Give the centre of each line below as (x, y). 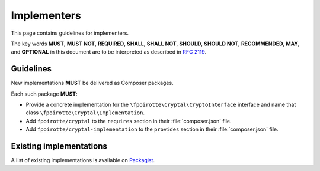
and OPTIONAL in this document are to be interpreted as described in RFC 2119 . (109, 52)
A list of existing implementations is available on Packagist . (83, 160)
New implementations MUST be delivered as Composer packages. (92, 83)
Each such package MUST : (44, 94)
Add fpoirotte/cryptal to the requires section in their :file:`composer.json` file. (129, 121)
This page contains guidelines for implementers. (70, 33)
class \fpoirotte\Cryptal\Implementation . (85, 113)
